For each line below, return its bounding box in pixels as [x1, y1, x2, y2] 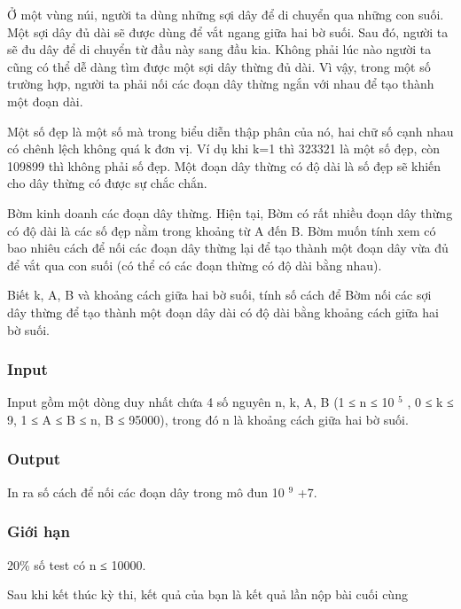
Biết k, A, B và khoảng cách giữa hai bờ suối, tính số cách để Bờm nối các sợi [7, 285, 432, 304]
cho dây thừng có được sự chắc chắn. [7, 174, 207, 192]
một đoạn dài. [7, 91, 83, 110]
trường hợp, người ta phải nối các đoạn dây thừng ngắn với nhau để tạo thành [7, 74, 434, 93]
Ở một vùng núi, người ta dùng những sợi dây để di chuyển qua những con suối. [7, 5, 444, 23]
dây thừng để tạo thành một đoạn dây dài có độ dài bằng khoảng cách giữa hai [7, 302, 439, 321]
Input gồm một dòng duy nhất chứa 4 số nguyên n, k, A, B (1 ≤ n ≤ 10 [7, 393, 395, 411]
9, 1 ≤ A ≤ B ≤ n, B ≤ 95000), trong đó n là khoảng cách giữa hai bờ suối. [7, 410, 409, 428]
